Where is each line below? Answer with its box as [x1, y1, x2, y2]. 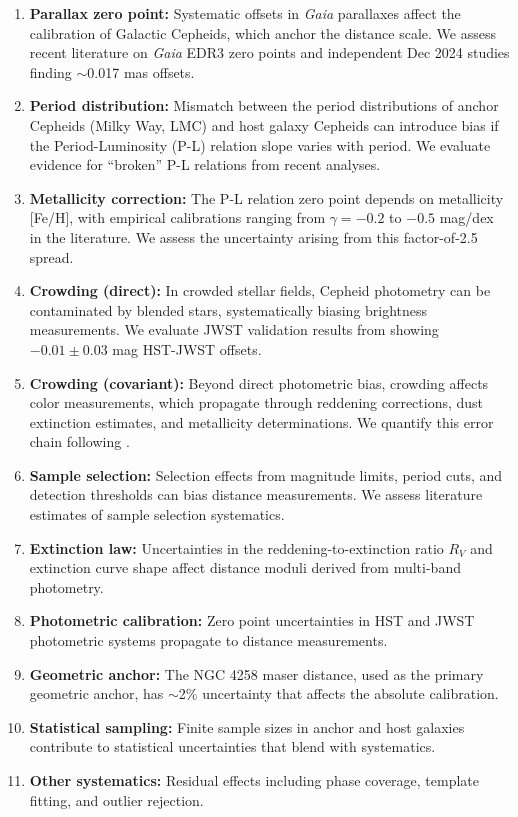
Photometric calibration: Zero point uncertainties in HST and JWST [29, 610, 475, 631]
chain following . [29, 431, 130, 452]
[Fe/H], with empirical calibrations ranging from [29, 207, 326, 228]
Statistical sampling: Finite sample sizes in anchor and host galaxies [29, 716, 465, 737]
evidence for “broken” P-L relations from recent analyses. [29, 154, 381, 175]
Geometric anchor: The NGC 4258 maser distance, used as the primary [29, 663, 484, 684]
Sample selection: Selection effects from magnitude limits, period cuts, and [29, 464, 503, 485]
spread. [29, 246, 74, 267]
